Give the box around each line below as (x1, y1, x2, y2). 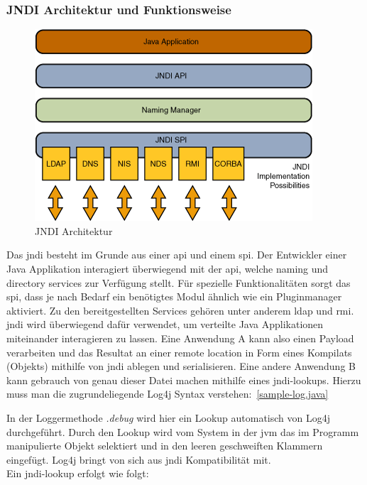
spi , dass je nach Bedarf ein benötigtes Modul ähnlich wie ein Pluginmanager (6, 289, 342, 304)
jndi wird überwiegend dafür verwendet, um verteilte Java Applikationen (6, 317, 324, 332)
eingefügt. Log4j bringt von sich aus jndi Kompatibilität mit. (6, 452, 271, 467)
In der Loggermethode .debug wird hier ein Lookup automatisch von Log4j (6, 410, 331, 425)
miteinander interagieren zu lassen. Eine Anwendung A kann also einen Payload (6, 330, 354, 345)
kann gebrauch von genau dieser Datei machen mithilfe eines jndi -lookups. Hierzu (6, 372, 361, 387)
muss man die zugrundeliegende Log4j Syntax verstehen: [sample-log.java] (6, 386, 329, 401)
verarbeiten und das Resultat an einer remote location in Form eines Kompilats (6, 344, 352, 359)
